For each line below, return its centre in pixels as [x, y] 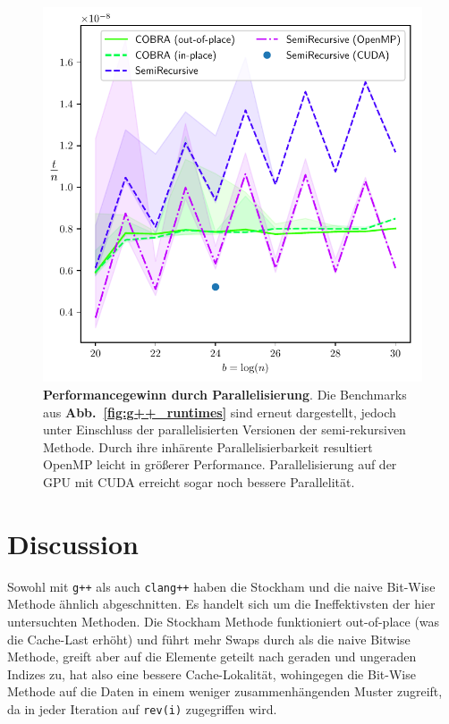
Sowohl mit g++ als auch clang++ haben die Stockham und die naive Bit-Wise [221, 586]
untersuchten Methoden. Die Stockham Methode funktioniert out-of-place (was [224, 621]
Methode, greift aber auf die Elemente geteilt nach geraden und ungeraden [212, 657]
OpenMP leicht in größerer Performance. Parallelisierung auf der [220, 464]
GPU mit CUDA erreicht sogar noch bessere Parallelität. [199, 481]
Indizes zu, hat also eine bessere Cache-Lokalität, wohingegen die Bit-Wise [212, 673]
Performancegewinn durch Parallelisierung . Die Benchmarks [225, 395]
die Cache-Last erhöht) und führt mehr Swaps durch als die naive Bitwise [209, 639]
